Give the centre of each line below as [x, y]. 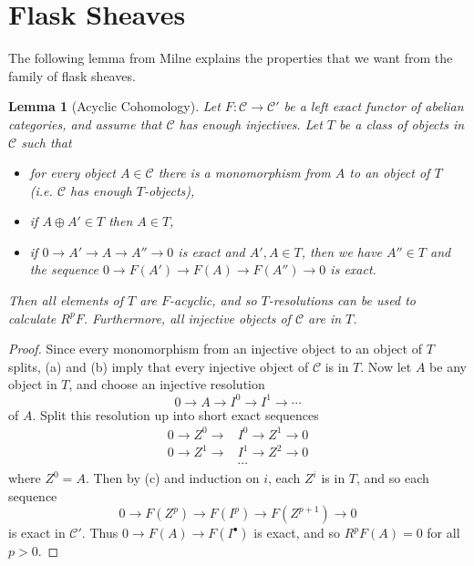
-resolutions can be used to [342, 300]
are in [325, 318]
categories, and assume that [85, 123]
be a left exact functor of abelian [374, 106]
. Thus [100, 533]
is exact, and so [297, 533]
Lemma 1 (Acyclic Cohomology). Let [114, 106]
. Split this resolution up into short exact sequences [175, 414]
